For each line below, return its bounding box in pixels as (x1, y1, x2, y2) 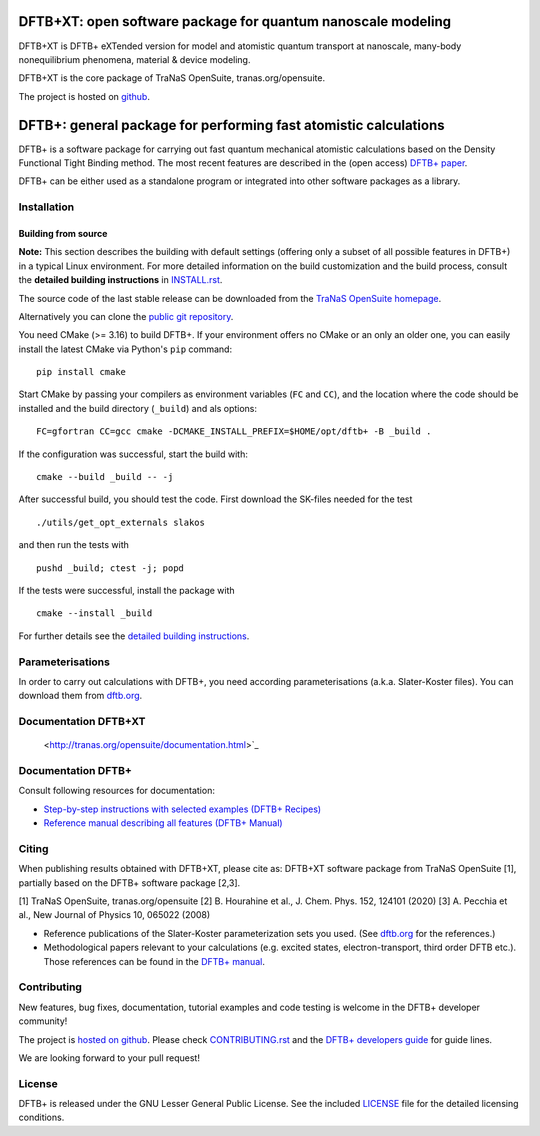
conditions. (18, 1111, 65, 1124)
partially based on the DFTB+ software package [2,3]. (18, 876, 241, 889)
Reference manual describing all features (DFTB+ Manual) (43, 817, 284, 829)
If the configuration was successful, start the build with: (18, 448, 249, 460)
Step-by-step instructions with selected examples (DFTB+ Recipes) (43, 803, 322, 815)
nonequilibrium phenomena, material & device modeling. (18, 53, 251, 65)
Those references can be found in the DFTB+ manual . (43, 955, 265, 967)
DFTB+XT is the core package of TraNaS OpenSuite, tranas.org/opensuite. (18, 72, 325, 84)
